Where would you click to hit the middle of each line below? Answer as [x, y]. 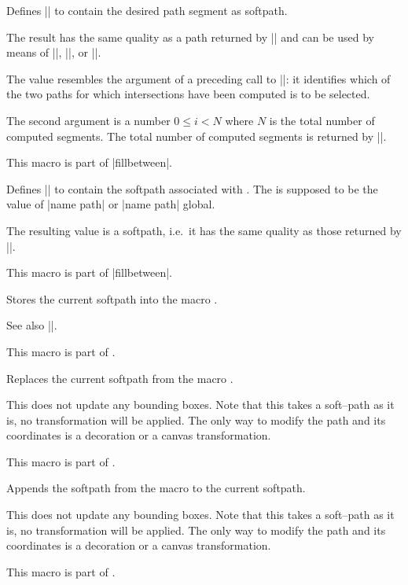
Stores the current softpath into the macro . [112, 298]
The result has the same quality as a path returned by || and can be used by [190, 37]
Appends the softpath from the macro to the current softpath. [156, 488]
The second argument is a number [88, 120]
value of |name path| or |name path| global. [111, 204]
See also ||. [32, 325]
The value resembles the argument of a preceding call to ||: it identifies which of [198, 78]
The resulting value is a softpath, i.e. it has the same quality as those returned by [204, 230]
